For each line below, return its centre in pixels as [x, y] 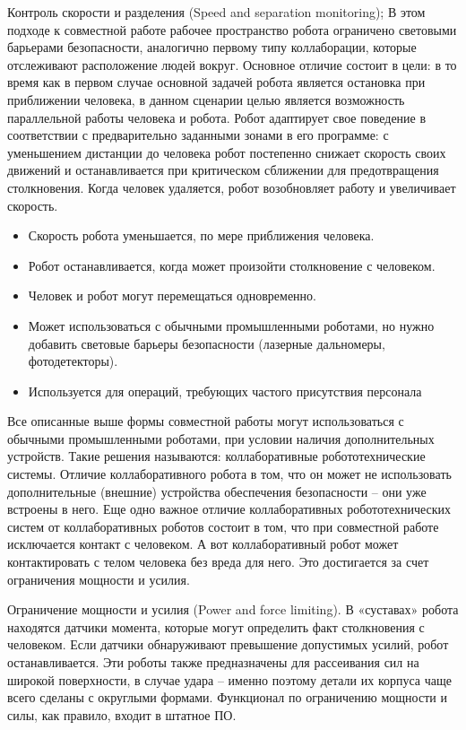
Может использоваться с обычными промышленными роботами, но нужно [231, 325]
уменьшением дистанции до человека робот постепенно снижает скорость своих [227, 152]
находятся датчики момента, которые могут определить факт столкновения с [216, 626]
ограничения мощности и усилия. [99, 579]
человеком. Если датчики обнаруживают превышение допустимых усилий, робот [228, 644]
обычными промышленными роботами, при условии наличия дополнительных [221, 438]
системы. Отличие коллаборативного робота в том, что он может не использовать [229, 474]
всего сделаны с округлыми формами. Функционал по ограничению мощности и [227, 697]
